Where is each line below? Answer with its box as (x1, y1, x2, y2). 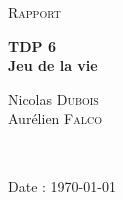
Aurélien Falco (8, 108, 102, 129)
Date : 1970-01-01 (8, 175, 116, 196)
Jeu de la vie (8, 55, 98, 76)
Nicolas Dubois (8, 88, 99, 109)
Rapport (8, 2, 61, 22)
